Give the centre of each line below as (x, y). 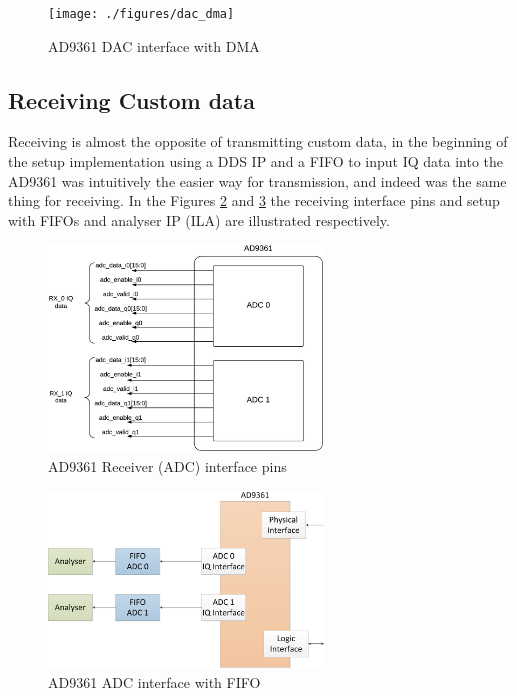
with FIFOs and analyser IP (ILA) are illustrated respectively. (199, 219)
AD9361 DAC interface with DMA (154, 45)
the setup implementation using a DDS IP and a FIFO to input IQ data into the (256, 161)
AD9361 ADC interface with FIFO (154, 681)
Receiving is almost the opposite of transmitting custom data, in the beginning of (258, 141)
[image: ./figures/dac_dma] (141, 14)
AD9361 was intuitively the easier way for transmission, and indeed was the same (257, 180)
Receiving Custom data (131, 99)
